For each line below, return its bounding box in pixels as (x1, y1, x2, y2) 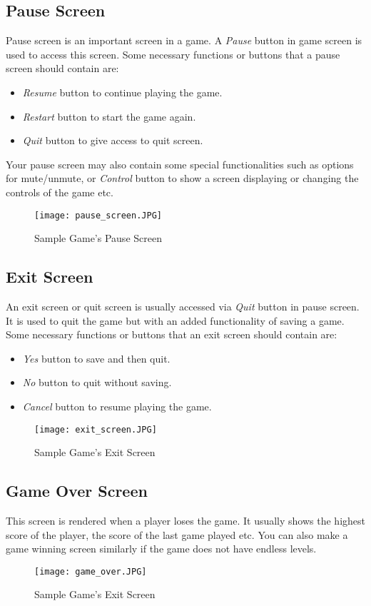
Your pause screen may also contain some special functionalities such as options (6, 156, 354, 171)
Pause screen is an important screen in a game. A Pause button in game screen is (6, 33, 362, 48)
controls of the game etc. (6, 184, 113, 199)
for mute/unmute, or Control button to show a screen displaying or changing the (6, 171, 359, 186)
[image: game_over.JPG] (34, 566, 147, 577)
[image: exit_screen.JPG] (34, 424, 157, 435)
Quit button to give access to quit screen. (22, 133, 203, 148)
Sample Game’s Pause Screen (34, 231, 162, 246)
